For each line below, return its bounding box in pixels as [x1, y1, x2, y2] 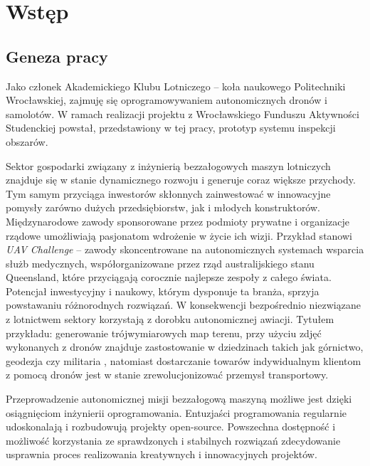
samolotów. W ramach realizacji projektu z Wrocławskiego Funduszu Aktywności [6, 106, 359, 121]
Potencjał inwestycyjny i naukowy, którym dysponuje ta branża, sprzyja [6, 283, 319, 298]
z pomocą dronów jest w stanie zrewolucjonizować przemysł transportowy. [6, 367, 329, 382]
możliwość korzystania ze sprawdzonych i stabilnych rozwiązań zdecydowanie [6, 433, 341, 448]
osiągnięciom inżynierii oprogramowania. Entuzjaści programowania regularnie [6, 405, 347, 420]
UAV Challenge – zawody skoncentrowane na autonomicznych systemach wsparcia [6, 242, 364, 257]
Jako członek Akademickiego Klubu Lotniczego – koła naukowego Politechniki [6, 78, 346, 93]
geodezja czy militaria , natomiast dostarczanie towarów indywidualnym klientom [6, 353, 361, 368]
